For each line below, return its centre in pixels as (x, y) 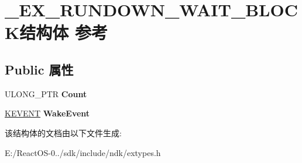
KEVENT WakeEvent (47, 113)
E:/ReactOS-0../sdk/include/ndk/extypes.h (83, 152)
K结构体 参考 (56, 32)
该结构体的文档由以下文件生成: (63, 132)
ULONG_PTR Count (46, 93)
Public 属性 (39, 69)
